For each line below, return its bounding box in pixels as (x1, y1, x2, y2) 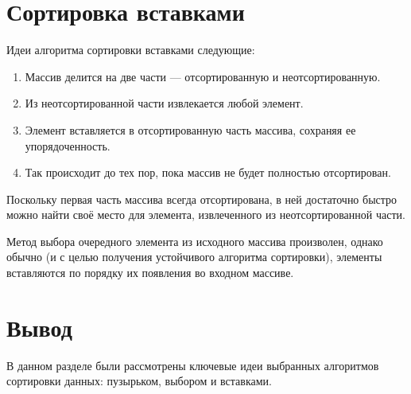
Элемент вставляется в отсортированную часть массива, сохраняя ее (25, 121, 356, 138)
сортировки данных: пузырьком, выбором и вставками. (6, 373, 272, 389)
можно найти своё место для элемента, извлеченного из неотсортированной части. (6, 206, 405, 223)
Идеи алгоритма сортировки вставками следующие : (6, 41, 255, 58)
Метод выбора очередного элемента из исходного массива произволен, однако (6, 232, 383, 249)
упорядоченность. (25, 137, 111, 154)
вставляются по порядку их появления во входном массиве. (6, 264, 294, 281)
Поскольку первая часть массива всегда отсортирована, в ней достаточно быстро (6, 190, 397, 207)
